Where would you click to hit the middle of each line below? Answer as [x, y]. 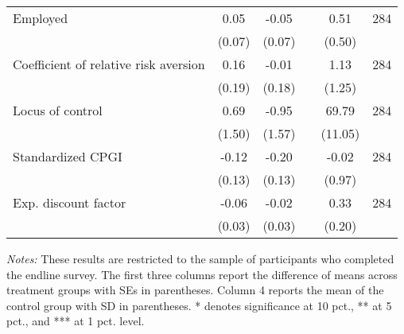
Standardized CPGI [68, 156]
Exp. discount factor [70, 202]
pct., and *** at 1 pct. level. [76, 321]
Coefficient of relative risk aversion [109, 64]
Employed [41, 18]
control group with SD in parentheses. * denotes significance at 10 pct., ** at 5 [199, 305]
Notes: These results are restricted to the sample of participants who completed [200, 258]
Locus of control [58, 110]
